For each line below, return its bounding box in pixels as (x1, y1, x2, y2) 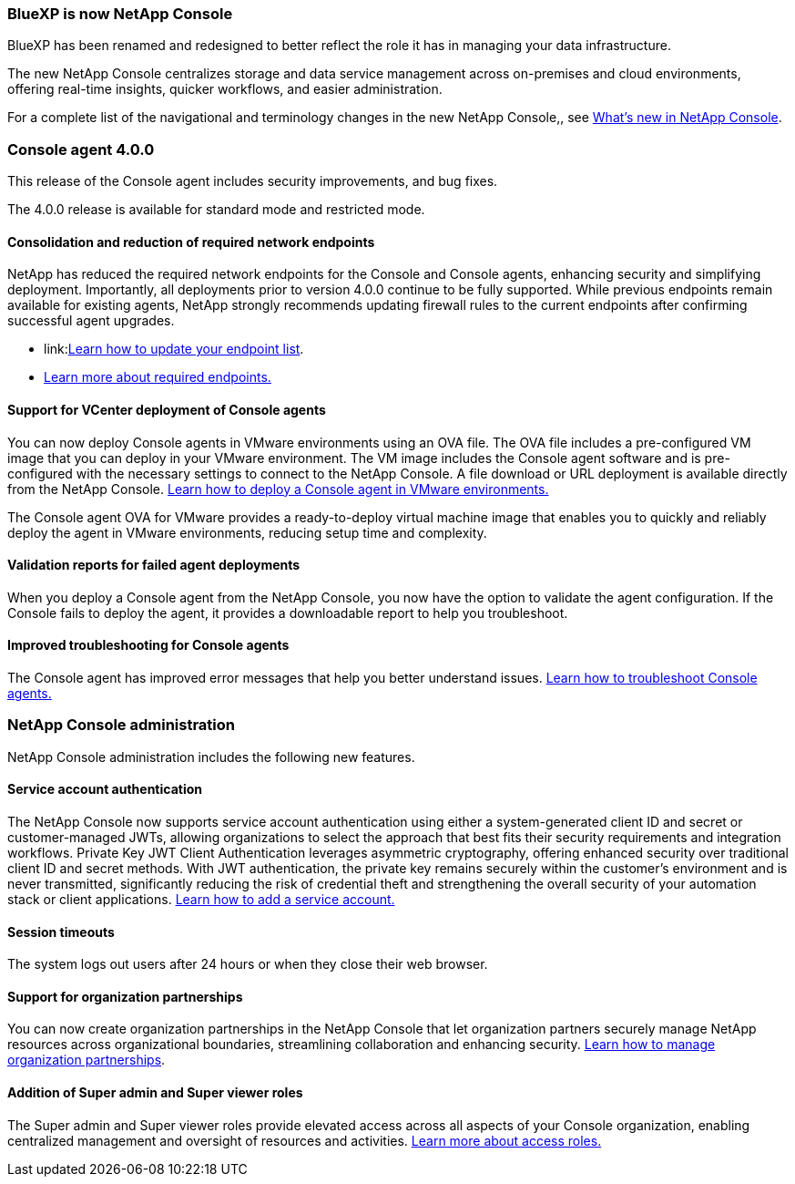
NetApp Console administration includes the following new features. (7, 748, 415, 765)
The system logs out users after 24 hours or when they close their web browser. (7, 956, 488, 973)
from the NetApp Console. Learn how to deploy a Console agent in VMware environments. (7, 480, 549, 497)
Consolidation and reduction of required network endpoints (7, 233, 375, 250)
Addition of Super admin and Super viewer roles (7, 1085, 303, 1101)
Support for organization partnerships (7, 988, 243, 1004)
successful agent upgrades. (7, 313, 175, 329)
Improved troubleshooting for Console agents (7, 637, 290, 654)
